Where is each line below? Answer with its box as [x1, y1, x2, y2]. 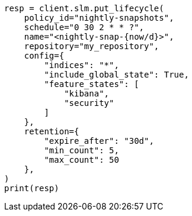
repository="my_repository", [24, 41, 159, 51]
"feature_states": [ [44, 79, 139, 89]
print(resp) [4, 183, 59, 193]
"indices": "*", [44, 60, 119, 70]
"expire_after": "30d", [44, 136, 154, 146]
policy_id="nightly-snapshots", [24, 13, 174, 22]
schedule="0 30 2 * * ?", [24, 22, 145, 32]
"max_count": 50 [44, 155, 119, 165]
